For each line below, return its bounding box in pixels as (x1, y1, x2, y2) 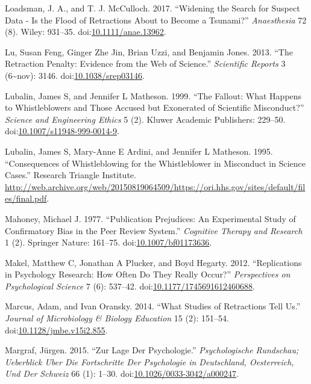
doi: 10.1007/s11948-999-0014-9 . (5, 125, 119, 137)
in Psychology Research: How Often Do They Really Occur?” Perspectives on (5, 268, 291, 280)
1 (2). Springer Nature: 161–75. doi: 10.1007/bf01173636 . (5, 236, 212, 249)
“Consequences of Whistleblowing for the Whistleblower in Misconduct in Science (5, 156, 306, 169)
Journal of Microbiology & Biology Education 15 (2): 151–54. (5, 312, 229, 324)
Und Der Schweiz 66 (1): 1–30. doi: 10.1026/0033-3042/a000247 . (5, 367, 239, 380)
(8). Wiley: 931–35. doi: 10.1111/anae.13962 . (5, 25, 166, 38)
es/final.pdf (5, 192, 47, 205)
